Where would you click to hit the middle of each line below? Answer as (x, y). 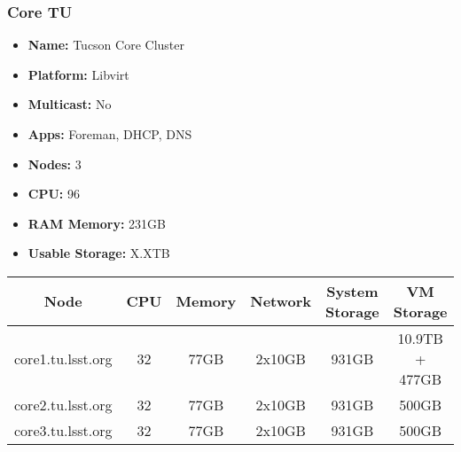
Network (281, 301)
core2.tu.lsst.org (63, 404)
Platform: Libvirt (78, 74)
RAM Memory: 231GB (97, 223)
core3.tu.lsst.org (63, 430)
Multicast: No (70, 104)
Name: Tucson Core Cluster (106, 45)
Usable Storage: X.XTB (99, 253)
